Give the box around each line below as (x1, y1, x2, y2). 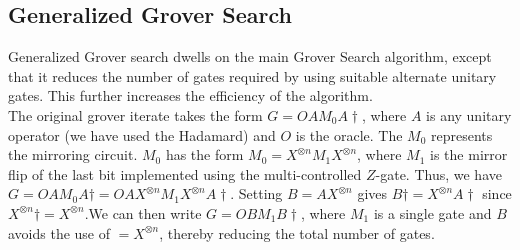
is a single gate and (373, 202, 492, 223)
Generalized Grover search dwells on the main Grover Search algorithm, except (8, 46, 492, 67)
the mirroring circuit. (8, 144, 138, 165)
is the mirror (430, 144, 508, 165)
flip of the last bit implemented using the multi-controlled (8, 163, 362, 184)
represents (431, 124, 493, 145)
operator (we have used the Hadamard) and (8, 124, 276, 145)
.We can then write (84, 202, 202, 223)
